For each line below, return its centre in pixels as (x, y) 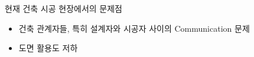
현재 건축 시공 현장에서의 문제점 (63, 8)
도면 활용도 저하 (48, 48)
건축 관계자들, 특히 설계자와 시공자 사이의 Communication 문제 (134, 28)
